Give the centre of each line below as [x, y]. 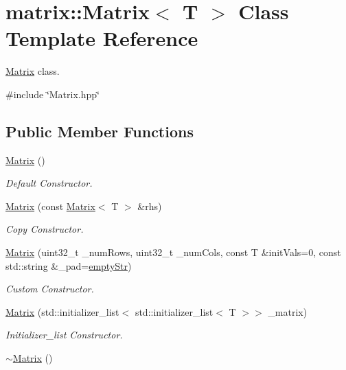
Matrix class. [33, 71]
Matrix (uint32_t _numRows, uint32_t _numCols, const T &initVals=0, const [173, 252]
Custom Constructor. [50, 289]
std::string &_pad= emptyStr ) [69, 265]
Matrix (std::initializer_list [62, 311]
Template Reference [102, 38]
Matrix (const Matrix [50, 206]
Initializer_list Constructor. [64, 335]
